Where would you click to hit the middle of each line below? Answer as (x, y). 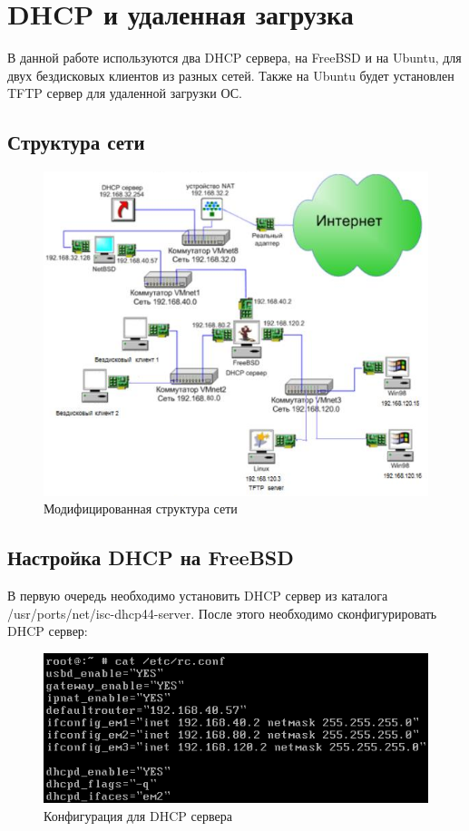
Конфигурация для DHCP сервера (138, 815)
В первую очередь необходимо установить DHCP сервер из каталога (198, 596)
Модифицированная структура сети (141, 508)
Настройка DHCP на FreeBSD (151, 557)
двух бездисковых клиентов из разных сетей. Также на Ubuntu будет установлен (231, 75)
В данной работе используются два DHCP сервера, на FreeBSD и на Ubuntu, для (234, 58)
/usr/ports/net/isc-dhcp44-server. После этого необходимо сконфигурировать (222, 613)
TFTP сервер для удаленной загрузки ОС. (125, 93)
